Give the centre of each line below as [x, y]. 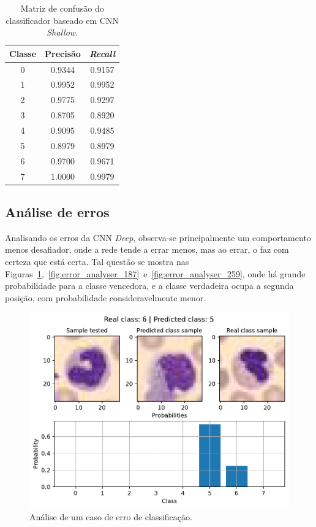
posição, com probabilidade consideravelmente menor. [106, 297]
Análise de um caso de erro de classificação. [111, 517]
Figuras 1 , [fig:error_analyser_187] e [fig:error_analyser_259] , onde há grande [155, 273]
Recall [102, 53]
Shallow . [62, 32]
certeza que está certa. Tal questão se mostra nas [97, 262]
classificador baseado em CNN [62, 20]
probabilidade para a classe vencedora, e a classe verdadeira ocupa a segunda [149, 286]
